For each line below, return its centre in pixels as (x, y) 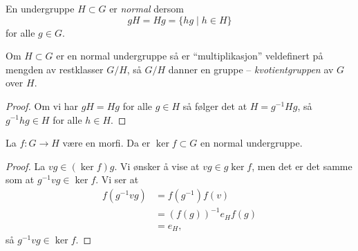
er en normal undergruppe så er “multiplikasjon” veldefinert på (190, 56)
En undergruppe (40, 8)
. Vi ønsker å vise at (157, 166)
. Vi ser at (117, 179)
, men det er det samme (302, 166)
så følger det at (215, 105)
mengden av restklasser (55, 69)
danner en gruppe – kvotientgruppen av (251, 69)
